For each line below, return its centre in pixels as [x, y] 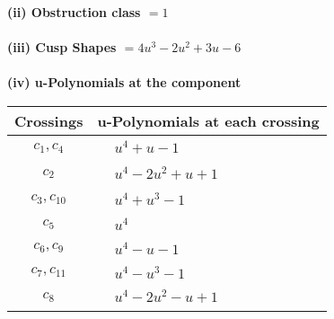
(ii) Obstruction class [74, 12]
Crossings [49, 120]
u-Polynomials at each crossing [208, 120]
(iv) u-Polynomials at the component [124, 82]
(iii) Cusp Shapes [62, 47]
